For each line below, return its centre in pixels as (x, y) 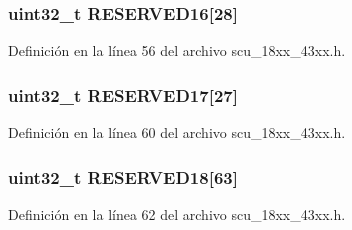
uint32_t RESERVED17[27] (123, 94)
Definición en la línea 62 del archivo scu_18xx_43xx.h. (177, 213)
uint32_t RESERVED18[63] (123, 176)
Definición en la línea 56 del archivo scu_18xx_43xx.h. (177, 50)
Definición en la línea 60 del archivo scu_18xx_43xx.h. (177, 132)
